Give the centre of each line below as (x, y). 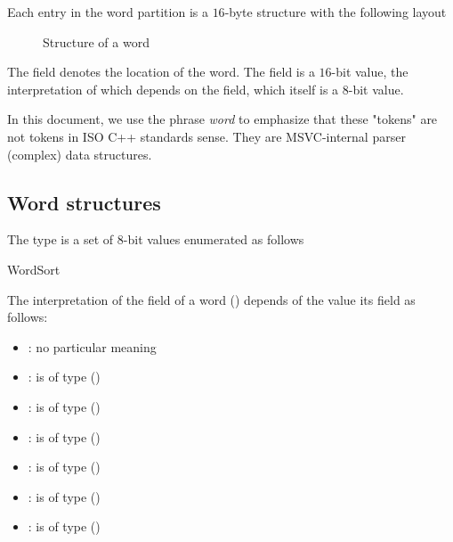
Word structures (84, 202)
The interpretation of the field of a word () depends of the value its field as (211, 299)
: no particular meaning (92, 346)
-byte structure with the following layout (336, 12)
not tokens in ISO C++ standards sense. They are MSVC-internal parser (206, 136)
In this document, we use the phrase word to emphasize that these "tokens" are (222, 119)
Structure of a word (96, 41)
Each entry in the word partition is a (108, 12)
